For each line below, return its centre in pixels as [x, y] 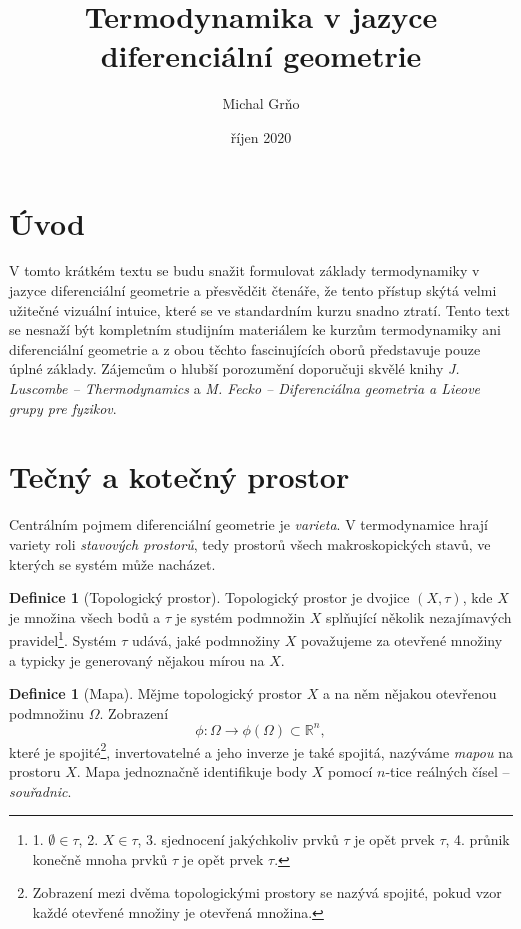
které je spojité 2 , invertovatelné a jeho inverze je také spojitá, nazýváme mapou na [261, 750]
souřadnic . [40, 790]
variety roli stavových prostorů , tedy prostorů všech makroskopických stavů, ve [250, 543]
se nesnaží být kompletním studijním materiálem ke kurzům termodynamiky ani [255, 329]
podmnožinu [47, 712]
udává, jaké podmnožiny [206, 639]
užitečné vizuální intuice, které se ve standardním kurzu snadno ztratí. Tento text [259, 309]
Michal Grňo [261, 103]
